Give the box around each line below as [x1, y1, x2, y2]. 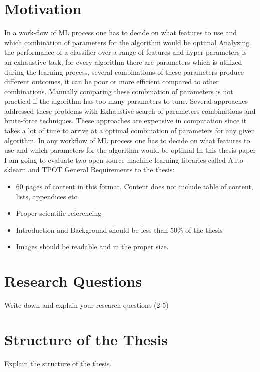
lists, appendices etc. [16, 191, 79, 201]
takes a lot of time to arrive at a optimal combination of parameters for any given [4, 125, 255, 136]
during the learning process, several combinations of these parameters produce [4, 66, 244, 77]
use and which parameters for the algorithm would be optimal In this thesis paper [4, 145, 256, 155]
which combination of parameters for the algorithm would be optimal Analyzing [4, 37, 250, 47]
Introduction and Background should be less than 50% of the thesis [16, 224, 223, 235]
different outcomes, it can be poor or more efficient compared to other [4, 76, 219, 87]
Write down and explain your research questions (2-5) [4, 300, 169, 310]
